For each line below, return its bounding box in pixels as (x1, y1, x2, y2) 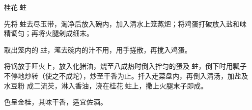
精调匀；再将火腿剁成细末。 (4, 28, 93, 38)
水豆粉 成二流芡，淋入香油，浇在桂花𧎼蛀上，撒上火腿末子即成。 (4, 80, 208, 90)
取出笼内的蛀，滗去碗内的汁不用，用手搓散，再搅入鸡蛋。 (4, 44, 192, 55)
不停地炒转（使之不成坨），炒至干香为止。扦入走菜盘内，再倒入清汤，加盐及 (4, 70, 248, 81)
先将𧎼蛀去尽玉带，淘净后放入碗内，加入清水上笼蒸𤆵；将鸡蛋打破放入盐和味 (4, 18, 247, 28)
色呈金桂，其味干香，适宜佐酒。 (4, 97, 107, 107)
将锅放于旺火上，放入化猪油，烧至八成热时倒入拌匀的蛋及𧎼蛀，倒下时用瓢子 (4, 61, 247, 71)
